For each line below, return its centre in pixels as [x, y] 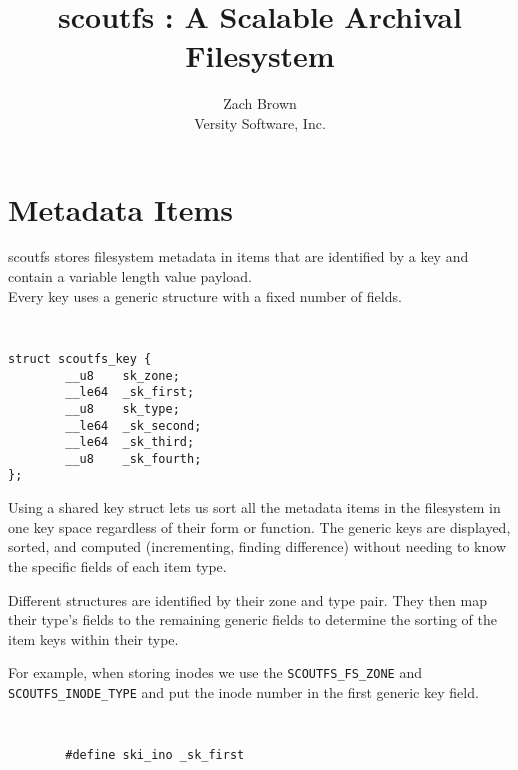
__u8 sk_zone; [122, 375]
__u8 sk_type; [122, 408]
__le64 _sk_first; [130, 392]
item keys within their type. [93, 638]
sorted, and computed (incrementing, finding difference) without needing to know [257, 546]
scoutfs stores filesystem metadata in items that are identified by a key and [238, 256]
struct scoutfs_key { [80, 358]
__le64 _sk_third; [130, 442]
